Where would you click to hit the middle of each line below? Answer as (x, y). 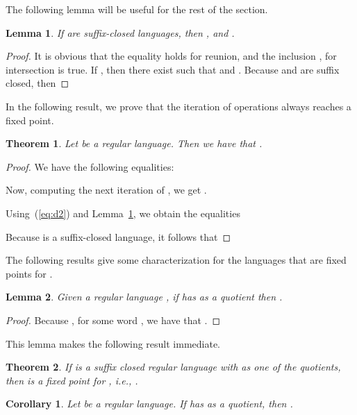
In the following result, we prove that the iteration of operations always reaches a (178, 106)
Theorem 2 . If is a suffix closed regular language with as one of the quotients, (173, 367)
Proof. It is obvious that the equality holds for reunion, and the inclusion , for (171, 56)
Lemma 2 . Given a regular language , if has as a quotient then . (144, 297)
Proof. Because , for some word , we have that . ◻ (113, 320)
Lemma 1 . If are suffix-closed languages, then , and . (120, 32)
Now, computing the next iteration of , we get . (106, 190)
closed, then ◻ (38, 83)
